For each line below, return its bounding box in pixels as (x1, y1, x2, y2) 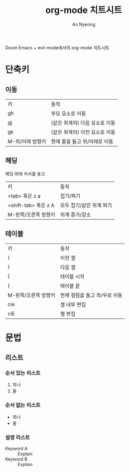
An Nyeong (72, 21, 96, 27)
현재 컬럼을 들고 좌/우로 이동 (60, 292, 123, 299)
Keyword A (5, 446, 28, 452)
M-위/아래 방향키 (7, 138, 46, 145)
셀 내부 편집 (60, 301, 86, 308)
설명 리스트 (5, 434, 30, 441)
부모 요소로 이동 (51, 110, 86, 117)
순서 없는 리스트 (5, 402, 41, 409)
